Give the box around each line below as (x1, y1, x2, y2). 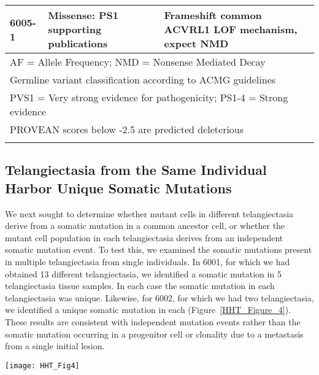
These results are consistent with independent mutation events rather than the (5, 315, 301, 328)
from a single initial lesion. (5, 339, 105, 352)
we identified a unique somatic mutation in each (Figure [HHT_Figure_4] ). (5, 303, 291, 316)
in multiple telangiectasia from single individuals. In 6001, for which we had (5, 255, 290, 268)
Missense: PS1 (48, 8, 118, 22)
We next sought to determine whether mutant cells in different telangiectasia (5, 207, 294, 220)
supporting (48, 22, 102, 36)
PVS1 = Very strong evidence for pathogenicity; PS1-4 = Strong (10, 90, 288, 104)
